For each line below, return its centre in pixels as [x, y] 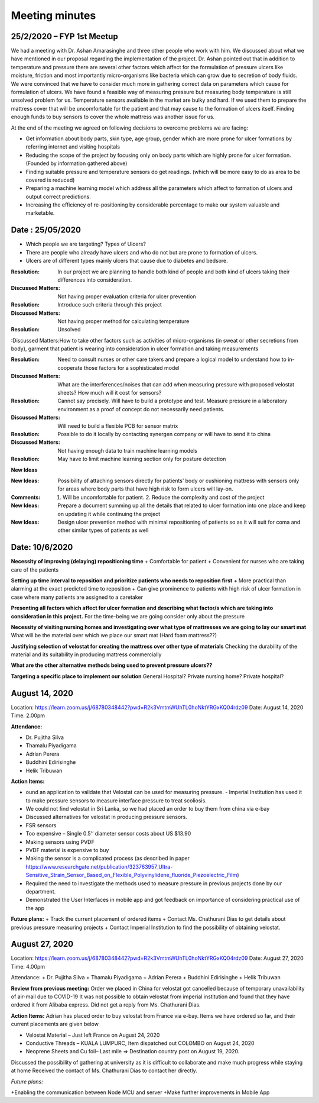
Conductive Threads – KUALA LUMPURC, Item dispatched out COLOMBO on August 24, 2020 [140, 1043]
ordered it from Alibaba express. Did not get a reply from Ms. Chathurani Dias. [106, 1005]
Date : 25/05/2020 [46, 230]
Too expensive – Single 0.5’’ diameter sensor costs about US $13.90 [108, 834]
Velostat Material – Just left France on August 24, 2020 [93, 1035]
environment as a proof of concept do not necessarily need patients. [141, 409]
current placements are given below [55, 1024]
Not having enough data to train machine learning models [128, 450]
